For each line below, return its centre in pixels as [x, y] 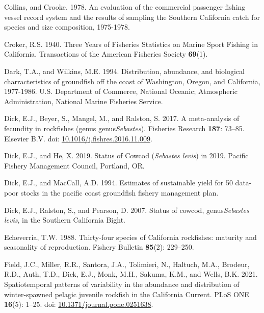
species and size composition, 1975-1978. [67, 27]
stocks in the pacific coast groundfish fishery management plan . [120, 192]
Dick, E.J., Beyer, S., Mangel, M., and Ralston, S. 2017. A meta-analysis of [122, 118]
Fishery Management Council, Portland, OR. [74, 165]
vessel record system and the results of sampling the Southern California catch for [132, 17]
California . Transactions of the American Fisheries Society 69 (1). [106, 54]
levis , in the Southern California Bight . [65, 220]
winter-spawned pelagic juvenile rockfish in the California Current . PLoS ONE [127, 294]
